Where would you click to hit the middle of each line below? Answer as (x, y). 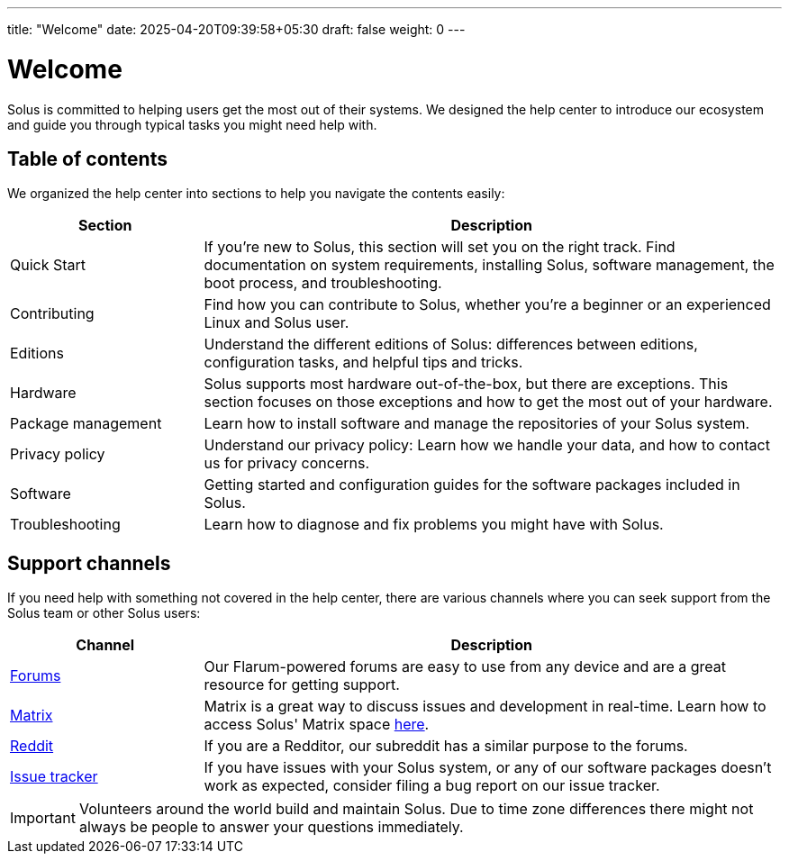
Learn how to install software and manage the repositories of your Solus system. (477, 424)
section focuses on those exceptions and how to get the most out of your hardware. (488, 402)
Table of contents (87, 159)
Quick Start (48, 265)
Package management (86, 424)
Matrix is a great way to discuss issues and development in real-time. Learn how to (485, 707)
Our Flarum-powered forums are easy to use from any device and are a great (465, 667)
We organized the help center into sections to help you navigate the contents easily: (256, 194)
